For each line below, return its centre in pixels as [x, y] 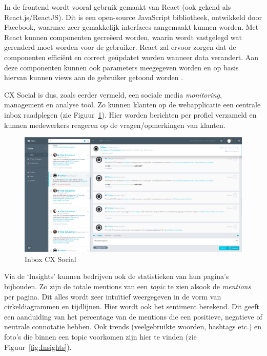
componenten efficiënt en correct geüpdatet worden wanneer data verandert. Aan [131, 57]
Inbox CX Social [50, 259]
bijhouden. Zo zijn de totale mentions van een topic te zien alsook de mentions [128, 286]
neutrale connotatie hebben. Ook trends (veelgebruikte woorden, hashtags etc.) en [133, 326]
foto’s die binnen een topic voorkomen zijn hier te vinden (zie [100, 337]
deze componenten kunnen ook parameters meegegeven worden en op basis [121, 67]
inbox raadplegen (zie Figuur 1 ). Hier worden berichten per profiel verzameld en [130, 114]
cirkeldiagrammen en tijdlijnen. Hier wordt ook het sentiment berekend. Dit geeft [132, 306]
